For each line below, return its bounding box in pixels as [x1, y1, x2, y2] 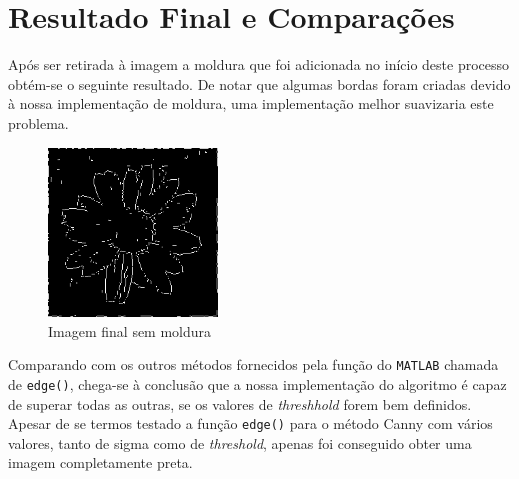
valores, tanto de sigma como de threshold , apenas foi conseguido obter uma [8, 432, 472, 453]
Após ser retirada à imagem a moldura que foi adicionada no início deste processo [8, 54, 510, 75]
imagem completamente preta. [8, 452, 193, 473]
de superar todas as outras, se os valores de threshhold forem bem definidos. [8, 393, 472, 414]
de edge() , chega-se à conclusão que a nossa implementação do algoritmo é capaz [8, 373, 507, 394]
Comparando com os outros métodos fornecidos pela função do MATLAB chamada [8, 354, 499, 375]
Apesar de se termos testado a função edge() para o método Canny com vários [8, 413, 493, 434]
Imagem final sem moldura [48, 320, 212, 341]
